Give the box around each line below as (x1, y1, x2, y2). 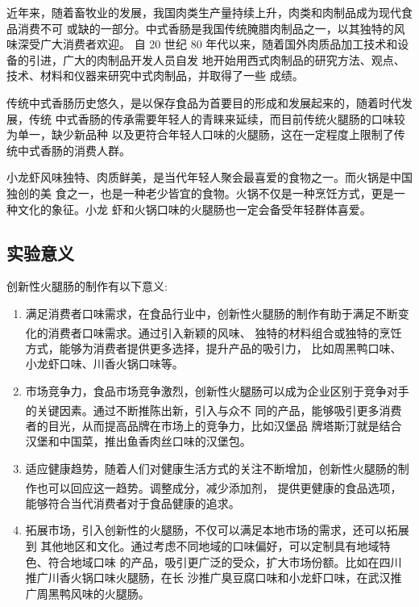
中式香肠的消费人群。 (17, 141, 131, 158)
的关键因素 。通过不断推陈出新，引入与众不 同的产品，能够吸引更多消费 (25, 401, 402, 418)
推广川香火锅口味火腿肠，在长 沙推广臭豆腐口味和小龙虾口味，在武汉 (25, 569, 391, 586)
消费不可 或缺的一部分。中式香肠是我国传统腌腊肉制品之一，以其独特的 (17, 19, 394, 36)
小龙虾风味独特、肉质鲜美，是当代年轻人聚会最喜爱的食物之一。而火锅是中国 (6, 169, 413, 186)
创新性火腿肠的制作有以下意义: (6, 278, 168, 295)
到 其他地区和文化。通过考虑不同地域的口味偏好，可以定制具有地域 (25, 538, 380, 555)
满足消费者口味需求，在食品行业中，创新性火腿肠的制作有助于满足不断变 (25, 304, 409, 321)
